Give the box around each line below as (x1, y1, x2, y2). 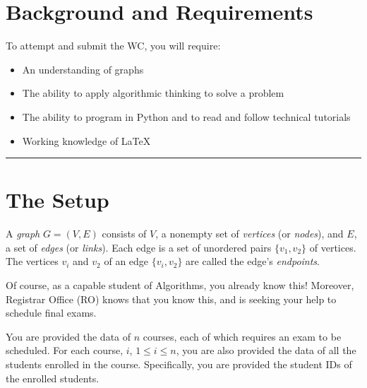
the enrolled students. (6, 370, 100, 385)
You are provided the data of (6, 329, 131, 343)
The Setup (6, 185, 109, 214)
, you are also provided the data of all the (176, 343, 356, 358)
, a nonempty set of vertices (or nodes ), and (155, 226, 344, 241)
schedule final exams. (6, 305, 97, 320)
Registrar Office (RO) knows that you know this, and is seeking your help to (6, 291, 337, 306)
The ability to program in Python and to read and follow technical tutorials (22, 109, 351, 124)
